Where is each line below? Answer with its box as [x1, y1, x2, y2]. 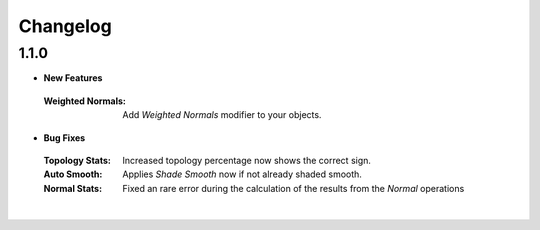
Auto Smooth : [43, 168, 103, 180]
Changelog [18, 15, 112, 37]
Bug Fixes [43, 131, 86, 144]
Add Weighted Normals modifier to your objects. [122, 109, 322, 121]
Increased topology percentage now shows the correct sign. [122, 154, 372, 166]
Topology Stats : [43, 154, 112, 166]
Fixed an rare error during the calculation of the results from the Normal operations [122, 182, 465, 194]
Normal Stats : [43, 182, 103, 194]
